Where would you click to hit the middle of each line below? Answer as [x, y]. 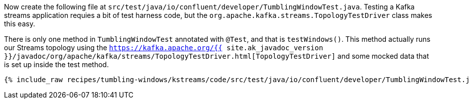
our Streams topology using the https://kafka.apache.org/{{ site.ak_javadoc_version [164, 48]
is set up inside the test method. [57, 64]
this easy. [20, 24]
